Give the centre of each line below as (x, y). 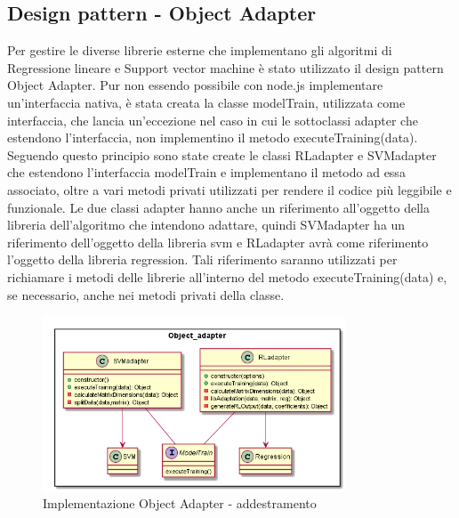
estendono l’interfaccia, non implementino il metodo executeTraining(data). (213, 138)
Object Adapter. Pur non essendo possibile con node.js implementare (195, 85)
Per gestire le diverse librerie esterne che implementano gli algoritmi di (200, 50)
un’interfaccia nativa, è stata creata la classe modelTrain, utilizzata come (206, 102)
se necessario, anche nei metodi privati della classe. (146, 294)
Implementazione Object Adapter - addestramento (180, 503)
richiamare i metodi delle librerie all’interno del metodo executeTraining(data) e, (227, 276)
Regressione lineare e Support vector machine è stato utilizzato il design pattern (225, 67)
